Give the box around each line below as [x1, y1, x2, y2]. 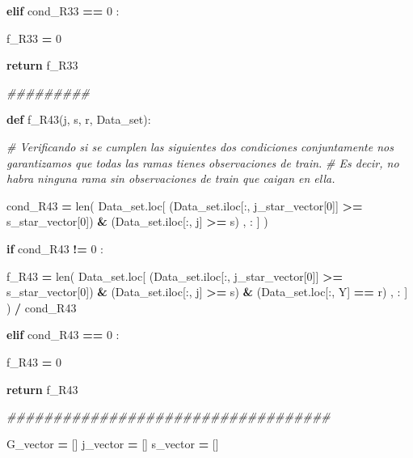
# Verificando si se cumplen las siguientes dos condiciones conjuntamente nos [6, 138, 394, 155]
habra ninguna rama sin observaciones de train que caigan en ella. [6, 170, 335, 187]
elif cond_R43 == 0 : [6, 326, 120, 343]
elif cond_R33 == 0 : [6, 2, 120, 19]
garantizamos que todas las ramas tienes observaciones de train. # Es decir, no [6, 154, 399, 171]
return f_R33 [6, 57, 78, 74]
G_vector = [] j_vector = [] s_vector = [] [6, 435, 219, 452]
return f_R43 [6, 380, 78, 397]
